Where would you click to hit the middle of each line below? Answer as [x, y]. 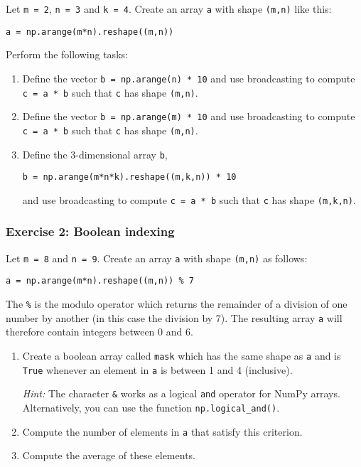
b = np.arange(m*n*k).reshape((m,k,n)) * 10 [129, 177]
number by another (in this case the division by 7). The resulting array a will [174, 317]
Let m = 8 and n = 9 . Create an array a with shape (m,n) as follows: [157, 258]
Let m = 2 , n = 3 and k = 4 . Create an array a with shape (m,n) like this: [169, 9]
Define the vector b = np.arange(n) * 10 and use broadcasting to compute [189, 78]
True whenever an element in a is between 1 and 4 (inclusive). [157, 369]
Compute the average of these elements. [109, 455]
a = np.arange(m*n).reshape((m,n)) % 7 [100, 281]
